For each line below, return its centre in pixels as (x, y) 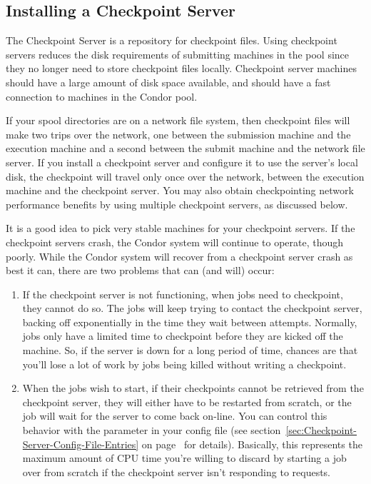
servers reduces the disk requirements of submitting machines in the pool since (178, 54)
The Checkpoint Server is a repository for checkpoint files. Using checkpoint (172, 40)
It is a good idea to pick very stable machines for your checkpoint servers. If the (181, 228)
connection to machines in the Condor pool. (102, 96)
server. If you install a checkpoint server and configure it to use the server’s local (182, 162)
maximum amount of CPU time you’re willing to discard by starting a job (184, 458)
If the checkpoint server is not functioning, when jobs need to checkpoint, (183, 294)
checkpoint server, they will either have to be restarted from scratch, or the (187, 402)
